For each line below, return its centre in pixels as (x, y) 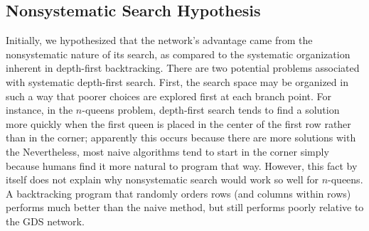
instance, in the (39, 110)
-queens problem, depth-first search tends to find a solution (211, 110)
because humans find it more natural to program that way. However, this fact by (182, 165)
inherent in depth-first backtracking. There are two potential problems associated (183, 68)
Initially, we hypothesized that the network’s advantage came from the (159, 40)
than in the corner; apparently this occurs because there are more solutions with (181, 138)
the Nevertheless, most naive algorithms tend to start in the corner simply (167, 151)
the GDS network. (45, 221)
